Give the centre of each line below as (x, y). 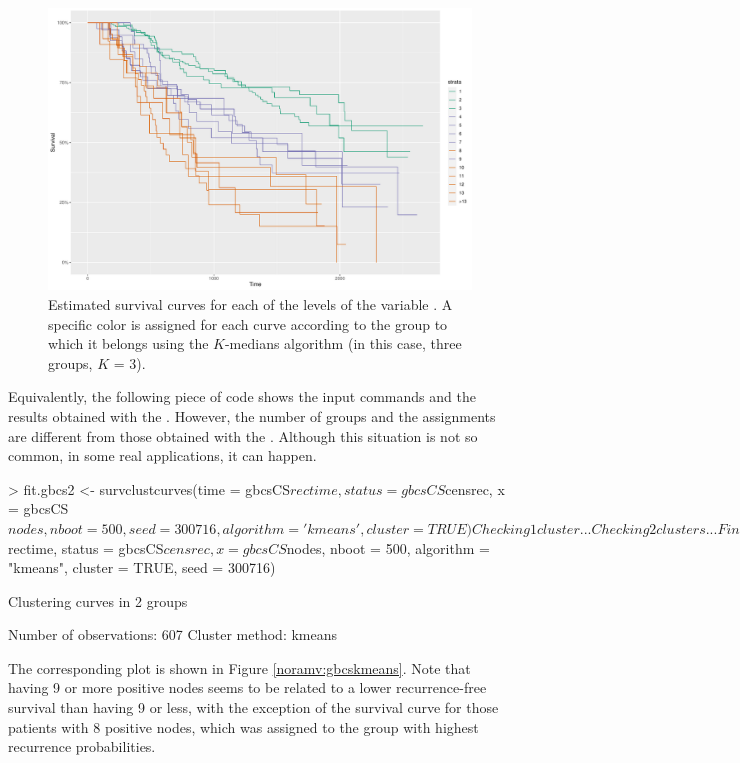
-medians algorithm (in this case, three (343, 343)
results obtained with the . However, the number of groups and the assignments (252, 415)
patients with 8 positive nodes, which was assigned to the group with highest (243, 726)
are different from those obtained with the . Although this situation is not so (243, 435)
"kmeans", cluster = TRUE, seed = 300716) (142, 567)
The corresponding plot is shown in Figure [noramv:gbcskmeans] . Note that (239, 667)
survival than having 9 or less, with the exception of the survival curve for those (253, 707)
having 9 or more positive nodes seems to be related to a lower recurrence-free (247, 687)
